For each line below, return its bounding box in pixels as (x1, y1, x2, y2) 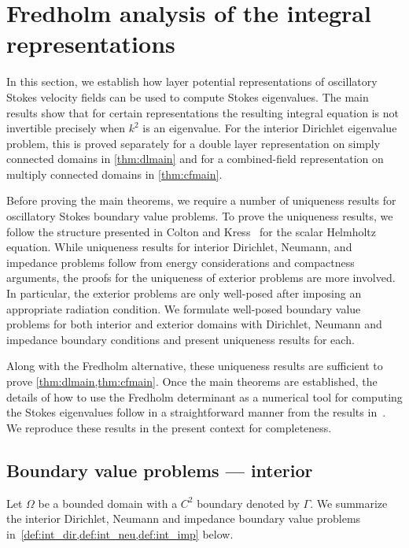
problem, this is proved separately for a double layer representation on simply (6, 135, 381, 151)
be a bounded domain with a (38, 494, 178, 511)
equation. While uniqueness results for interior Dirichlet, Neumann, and (6, 239, 352, 255)
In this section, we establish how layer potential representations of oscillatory (6, 73, 378, 90)
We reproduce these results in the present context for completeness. (6, 419, 332, 435)
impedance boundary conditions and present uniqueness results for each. (6, 331, 355, 347)
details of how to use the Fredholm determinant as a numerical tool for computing (6, 388, 403, 405)
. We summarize (310, 494, 388, 511)
